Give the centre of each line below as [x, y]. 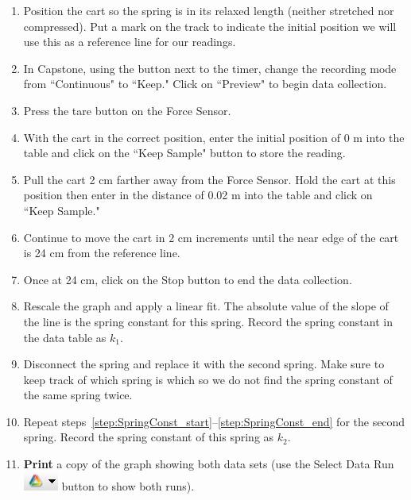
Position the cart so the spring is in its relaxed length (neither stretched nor [209, 10]
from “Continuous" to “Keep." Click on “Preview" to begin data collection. [205, 84]
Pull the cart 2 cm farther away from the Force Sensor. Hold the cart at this [209, 179]
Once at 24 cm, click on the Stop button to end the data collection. [188, 279]
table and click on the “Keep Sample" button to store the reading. [184, 153]
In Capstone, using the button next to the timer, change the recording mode [210, 68]
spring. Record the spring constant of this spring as [149, 437]
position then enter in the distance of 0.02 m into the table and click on [198, 195]
